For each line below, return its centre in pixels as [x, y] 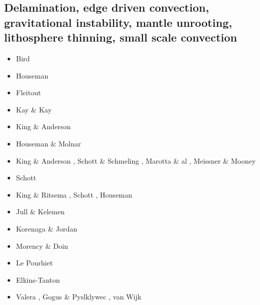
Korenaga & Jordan [47, 228]
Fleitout [28, 92]
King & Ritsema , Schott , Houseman [74, 194]
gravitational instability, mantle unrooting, [118, 22]
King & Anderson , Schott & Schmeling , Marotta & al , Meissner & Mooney [136, 160]
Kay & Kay [34, 109]
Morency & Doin [42, 245]
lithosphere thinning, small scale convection [121, 37]
